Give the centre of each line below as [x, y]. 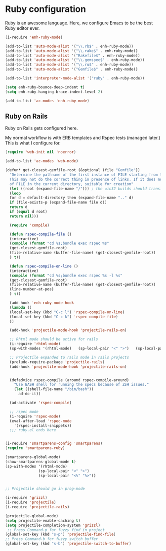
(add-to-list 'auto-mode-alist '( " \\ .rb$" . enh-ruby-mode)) [69, 46]
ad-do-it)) [29, 394]
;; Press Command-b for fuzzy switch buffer [52, 539]
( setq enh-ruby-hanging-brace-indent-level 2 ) [54, 92]
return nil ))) [24, 216]
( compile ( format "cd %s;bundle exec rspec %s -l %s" [66, 275]
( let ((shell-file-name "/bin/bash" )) [54, 389]
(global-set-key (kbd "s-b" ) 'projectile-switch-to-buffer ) [68, 544]
